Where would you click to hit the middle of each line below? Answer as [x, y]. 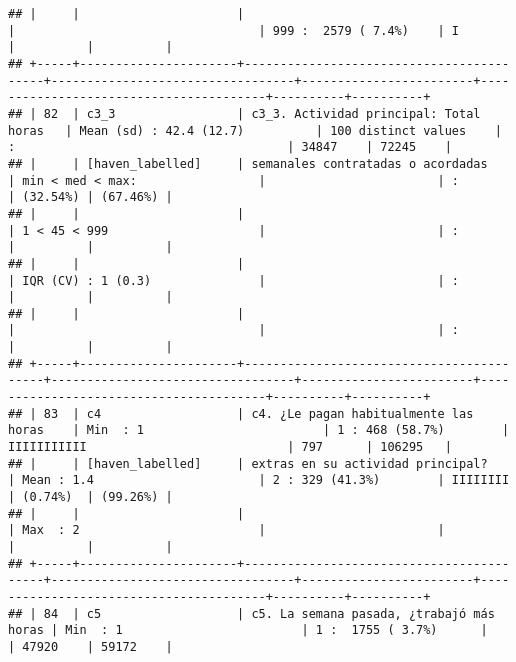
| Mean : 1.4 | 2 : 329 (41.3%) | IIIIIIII [259, 480]
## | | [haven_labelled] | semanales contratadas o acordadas [248, 163]
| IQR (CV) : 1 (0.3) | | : [234, 280]
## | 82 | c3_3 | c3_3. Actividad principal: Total [244, 113]
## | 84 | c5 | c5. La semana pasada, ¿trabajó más [251, 613]
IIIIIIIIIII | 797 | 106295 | [230, 447]
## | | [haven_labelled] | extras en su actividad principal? [248, 463]
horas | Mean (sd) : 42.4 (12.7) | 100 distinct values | [255, 130]
